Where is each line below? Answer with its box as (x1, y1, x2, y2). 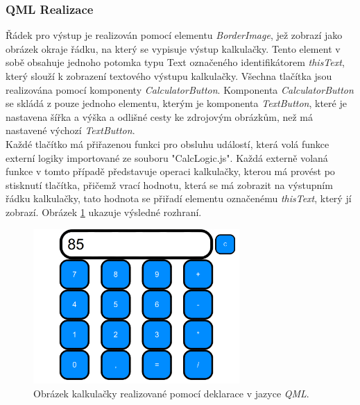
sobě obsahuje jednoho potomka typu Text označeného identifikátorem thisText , (6, 55, 345, 69)
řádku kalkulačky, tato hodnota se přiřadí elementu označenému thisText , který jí (6, 191, 352, 206)
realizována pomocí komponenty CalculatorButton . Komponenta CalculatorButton (6, 82, 354, 97)
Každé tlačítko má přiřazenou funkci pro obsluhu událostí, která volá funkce (6, 136, 329, 151)
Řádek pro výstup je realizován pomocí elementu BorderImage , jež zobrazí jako (6, 28, 343, 42)
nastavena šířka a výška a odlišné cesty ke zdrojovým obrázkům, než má (6, 109, 314, 124)
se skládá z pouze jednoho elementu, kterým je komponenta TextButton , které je (6, 96, 347, 110)
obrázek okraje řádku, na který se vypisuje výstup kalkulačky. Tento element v (6, 41, 341, 56)
